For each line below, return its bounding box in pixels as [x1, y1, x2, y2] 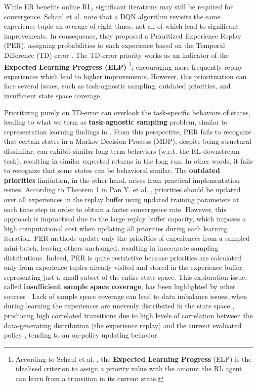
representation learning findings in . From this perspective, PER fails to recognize [4, 126, 251, 136]
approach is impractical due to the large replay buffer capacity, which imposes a [4, 214, 246, 224]
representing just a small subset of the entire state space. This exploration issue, [4, 271, 247, 282]
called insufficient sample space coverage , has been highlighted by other [4, 281, 236, 292]
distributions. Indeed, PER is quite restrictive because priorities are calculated [4, 252, 242, 262]
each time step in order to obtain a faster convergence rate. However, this [4, 204, 226, 214]
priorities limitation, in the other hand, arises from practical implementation [4, 174, 240, 185]
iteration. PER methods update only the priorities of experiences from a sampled [4, 233, 250, 243]
